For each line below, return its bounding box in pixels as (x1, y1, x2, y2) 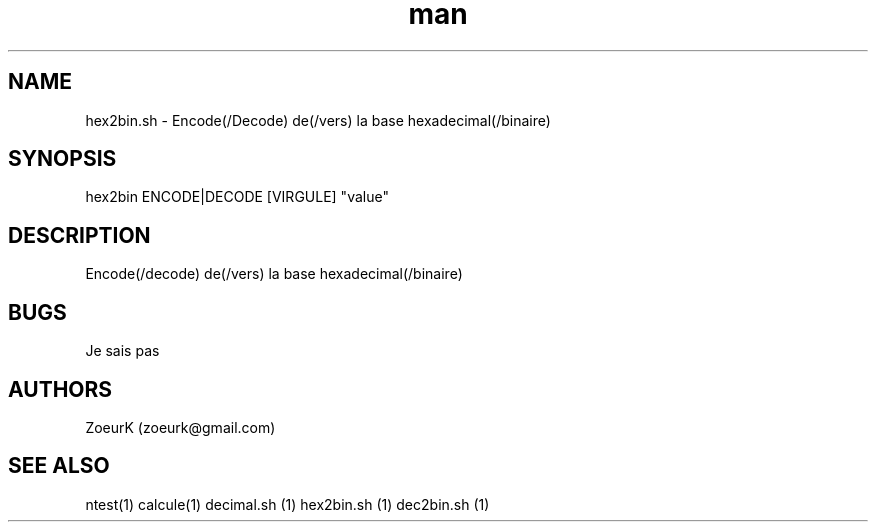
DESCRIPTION (8, 222, 151, 248)
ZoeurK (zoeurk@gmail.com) (85, 418, 276, 436)
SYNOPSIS (8, 146, 117, 172)
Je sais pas (85, 342, 160, 360)
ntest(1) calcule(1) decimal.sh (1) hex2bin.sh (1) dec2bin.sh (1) (85, 495, 490, 513)
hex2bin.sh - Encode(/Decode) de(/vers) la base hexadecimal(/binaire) (85, 111, 551, 129)
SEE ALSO (8, 453, 110, 479)
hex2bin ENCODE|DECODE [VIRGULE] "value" (85, 188, 389, 206)
